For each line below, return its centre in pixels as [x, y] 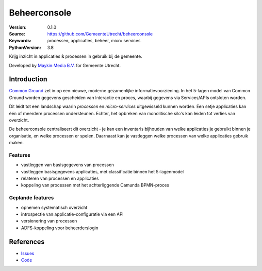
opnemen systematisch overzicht [54, 207]
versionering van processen [49, 221]
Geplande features [32, 198]
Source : [17, 34]
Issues [28, 253]
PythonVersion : [25, 47]
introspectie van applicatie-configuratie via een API [72, 214]
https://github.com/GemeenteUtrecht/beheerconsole [100, 34]
